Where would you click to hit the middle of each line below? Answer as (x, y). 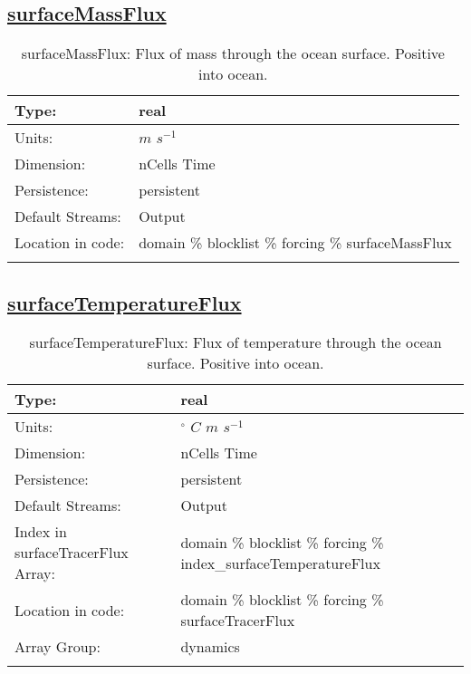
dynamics (210, 647)
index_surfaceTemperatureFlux (280, 563)
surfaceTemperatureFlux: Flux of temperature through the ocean (235, 342)
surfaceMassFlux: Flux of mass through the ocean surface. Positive (233, 53)
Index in (41, 532)
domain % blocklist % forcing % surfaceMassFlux (295, 243)
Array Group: (58, 647)
